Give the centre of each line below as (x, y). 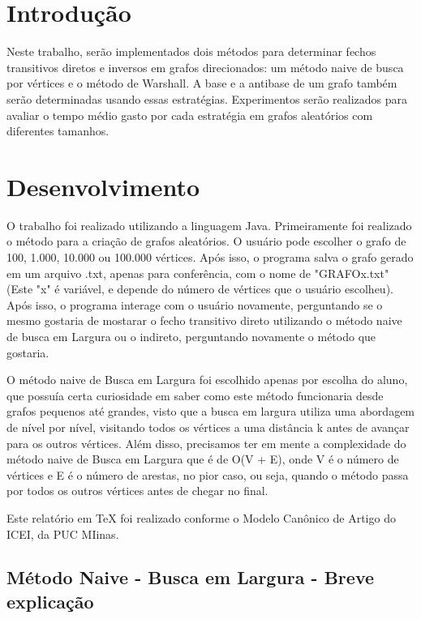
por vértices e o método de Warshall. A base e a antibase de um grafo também (202, 83)
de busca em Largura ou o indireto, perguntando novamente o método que (191, 336)
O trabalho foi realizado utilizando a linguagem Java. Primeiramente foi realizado (209, 225)
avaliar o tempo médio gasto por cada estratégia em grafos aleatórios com (190, 115)
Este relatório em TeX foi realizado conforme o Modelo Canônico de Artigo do (201, 517)
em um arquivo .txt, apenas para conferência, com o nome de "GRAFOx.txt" (198, 273)
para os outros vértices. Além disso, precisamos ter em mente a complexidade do (206, 443)
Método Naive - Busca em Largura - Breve (191, 577)
